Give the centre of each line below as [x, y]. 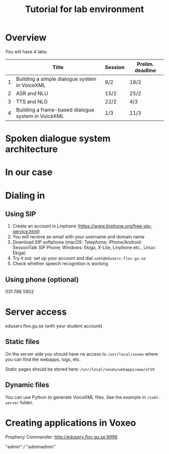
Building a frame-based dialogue [55, 109]
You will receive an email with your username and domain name [78, 237]
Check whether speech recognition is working [60, 264]
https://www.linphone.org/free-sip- [116, 226]
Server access [36, 312]
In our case [29, 172]
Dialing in [25, 195]
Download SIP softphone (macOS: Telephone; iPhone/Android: [77, 242]
